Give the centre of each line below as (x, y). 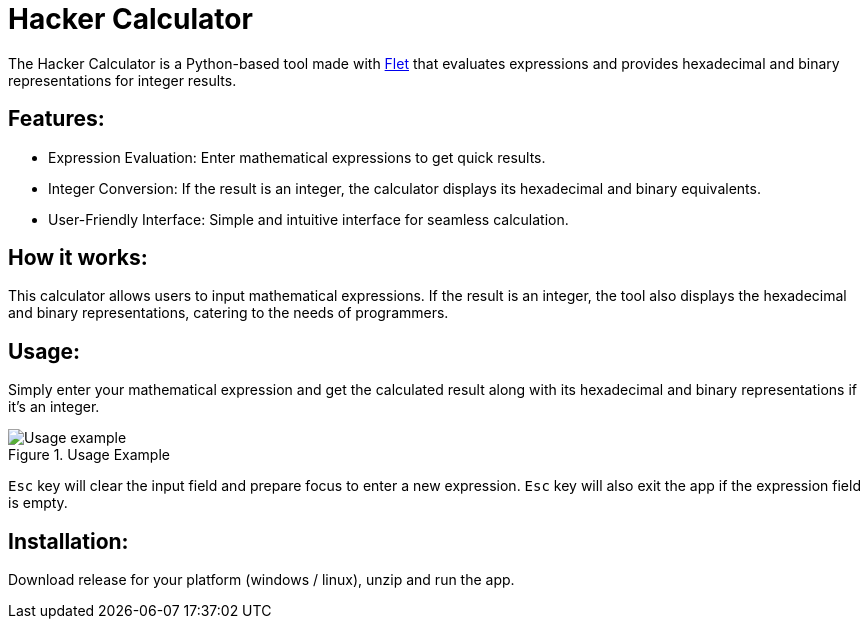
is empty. (38, 503)
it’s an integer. (54, 407)
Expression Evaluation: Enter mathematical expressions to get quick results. (297, 157)
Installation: (68, 541)
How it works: (78, 258)
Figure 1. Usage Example (89, 455)
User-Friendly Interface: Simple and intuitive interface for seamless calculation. (308, 219)
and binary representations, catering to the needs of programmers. (228, 313)
